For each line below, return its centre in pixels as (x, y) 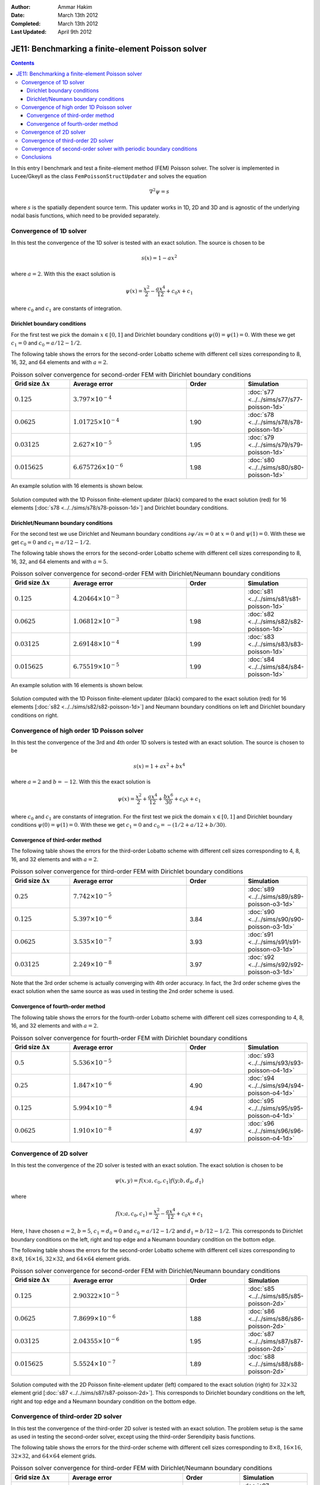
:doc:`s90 (261, 912)
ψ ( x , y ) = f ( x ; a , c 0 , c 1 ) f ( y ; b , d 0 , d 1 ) (159, 1181)
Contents (23, 63)
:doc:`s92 (261, 957)
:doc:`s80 (261, 460)
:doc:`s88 (261, 1356)
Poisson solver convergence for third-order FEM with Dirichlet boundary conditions (127, 871)
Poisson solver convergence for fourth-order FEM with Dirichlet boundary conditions (129, 1038)
